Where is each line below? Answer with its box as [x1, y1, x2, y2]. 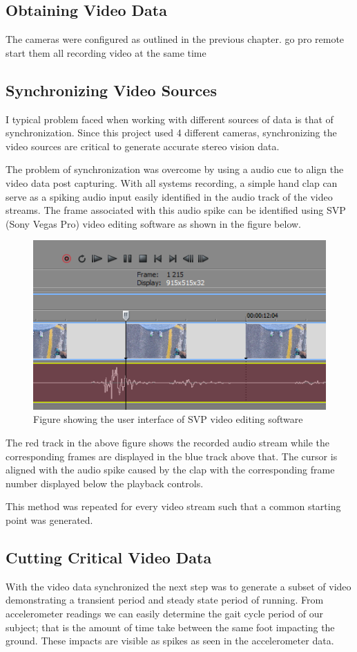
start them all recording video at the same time [6, 45, 206, 60]
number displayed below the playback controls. [6, 476, 204, 490]
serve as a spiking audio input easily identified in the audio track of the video [6, 189, 333, 203]
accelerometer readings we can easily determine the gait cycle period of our [6, 606, 323, 620]
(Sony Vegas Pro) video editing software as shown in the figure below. [6, 216, 302, 230]
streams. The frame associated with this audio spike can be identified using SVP [6, 203, 346, 217]
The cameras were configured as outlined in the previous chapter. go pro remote [6, 32, 345, 46]
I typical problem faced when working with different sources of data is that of [6, 111, 334, 126]
